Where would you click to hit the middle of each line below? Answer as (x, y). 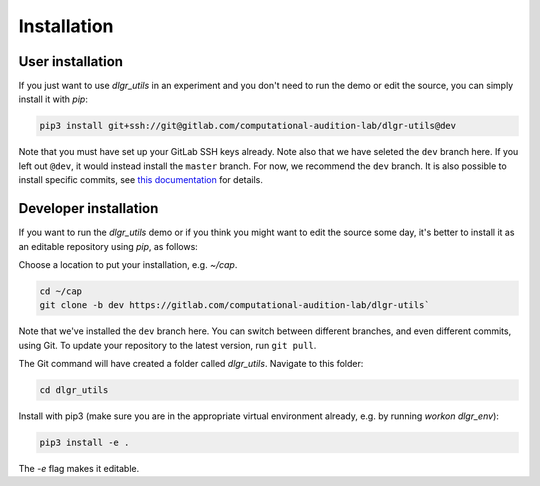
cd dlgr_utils (74, 390)
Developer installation (88, 208)
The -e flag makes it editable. (79, 468)
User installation (71, 61)
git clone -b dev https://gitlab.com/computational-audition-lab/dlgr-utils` (234, 305)
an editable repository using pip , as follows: (108, 246)
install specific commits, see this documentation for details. (141, 180)
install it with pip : (53, 99)
